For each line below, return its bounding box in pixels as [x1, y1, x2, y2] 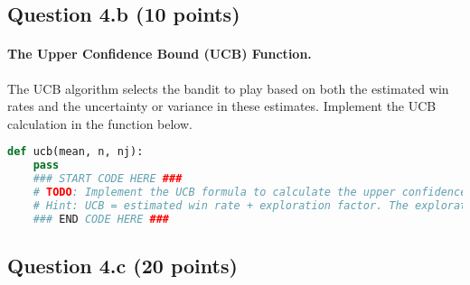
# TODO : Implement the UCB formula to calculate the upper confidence [33, 185, 467, 198]
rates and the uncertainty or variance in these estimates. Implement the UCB [7, 97, 437, 115]
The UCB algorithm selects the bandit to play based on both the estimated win [7, 78, 449, 97]
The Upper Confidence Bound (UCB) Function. [7, 44, 312, 63]
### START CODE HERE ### [33, 172, 183, 186]
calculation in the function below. [7, 114, 193, 133]
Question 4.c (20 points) [7, 252, 238, 279]
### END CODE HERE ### [33, 212, 169, 225]
